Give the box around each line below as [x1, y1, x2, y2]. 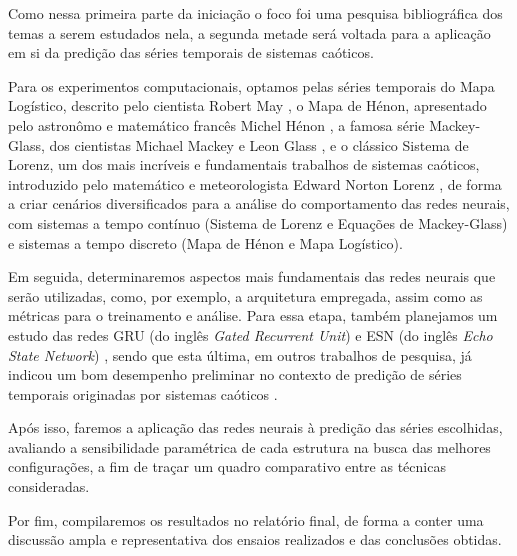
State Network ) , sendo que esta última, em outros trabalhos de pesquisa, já [8, 344, 472, 365]
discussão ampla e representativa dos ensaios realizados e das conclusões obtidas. [8, 529, 502, 550]
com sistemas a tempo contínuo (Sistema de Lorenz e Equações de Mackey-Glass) [8, 212, 508, 233]
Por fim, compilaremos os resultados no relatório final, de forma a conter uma [8, 509, 484, 530]
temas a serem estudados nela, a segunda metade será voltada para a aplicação [8, 22, 491, 43]
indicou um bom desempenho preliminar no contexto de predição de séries [8, 364, 462, 385]
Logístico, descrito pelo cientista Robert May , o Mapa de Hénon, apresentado [8, 95, 487, 116]
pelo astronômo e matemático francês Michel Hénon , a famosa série [8, 114, 425, 135]
